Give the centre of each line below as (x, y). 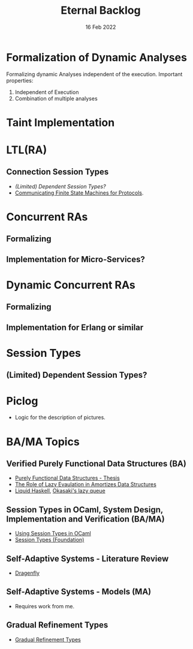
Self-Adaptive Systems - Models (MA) (79, 592)
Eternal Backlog (101, 10)
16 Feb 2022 (101, 27)
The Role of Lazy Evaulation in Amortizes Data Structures (86, 484)
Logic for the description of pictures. (60, 417)
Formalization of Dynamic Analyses (97, 57)
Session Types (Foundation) (49, 540)
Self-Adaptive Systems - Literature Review (88, 558)
